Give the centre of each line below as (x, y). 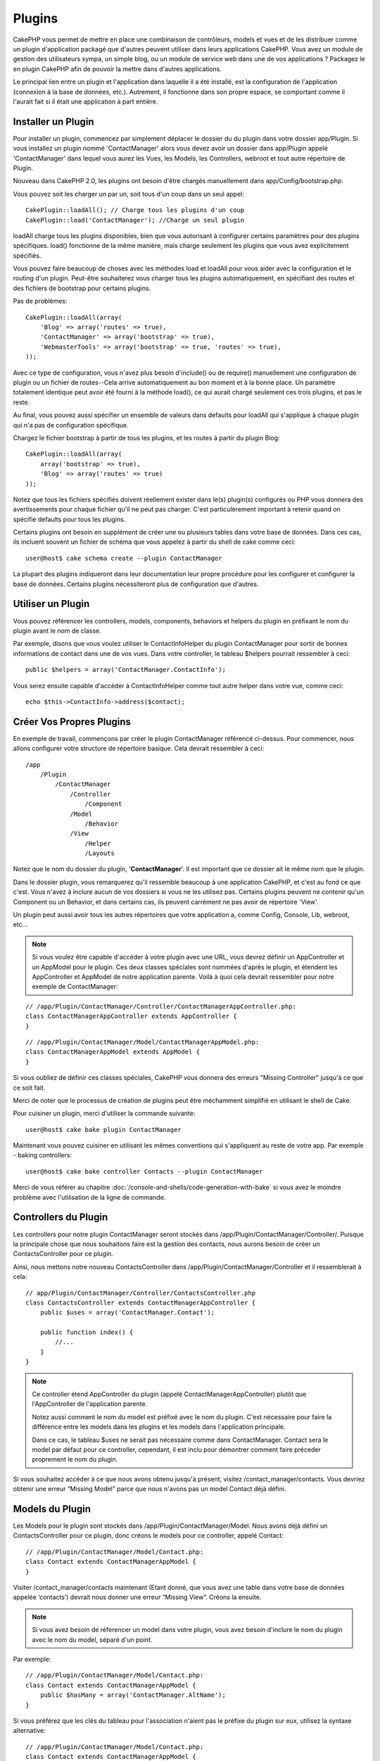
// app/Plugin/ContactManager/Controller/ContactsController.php (141, 1293)
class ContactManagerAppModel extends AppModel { (113, 1052)
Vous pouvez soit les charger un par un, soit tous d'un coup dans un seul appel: (128, 194)
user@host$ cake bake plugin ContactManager (104, 1130)
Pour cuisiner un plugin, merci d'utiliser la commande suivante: (104, 1114)
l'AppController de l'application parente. (90, 1404)
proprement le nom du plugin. (75, 1460)
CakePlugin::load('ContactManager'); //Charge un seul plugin (135, 220)
